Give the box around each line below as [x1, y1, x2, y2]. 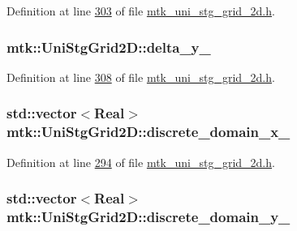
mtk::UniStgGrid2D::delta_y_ [6, 36, 211, 57]
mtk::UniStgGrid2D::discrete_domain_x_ [6, 122, 291, 142]
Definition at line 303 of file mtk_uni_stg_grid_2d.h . [6, 2, 275, 19]
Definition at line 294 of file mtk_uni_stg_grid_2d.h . [6, 153, 275, 170]
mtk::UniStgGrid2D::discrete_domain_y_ [6, 206, 291, 226]
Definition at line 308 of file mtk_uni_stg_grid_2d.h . [6, 68, 275, 85]
